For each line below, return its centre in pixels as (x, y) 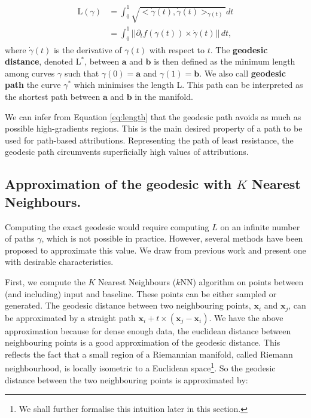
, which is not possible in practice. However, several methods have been (172, 238)
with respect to (177, 49)
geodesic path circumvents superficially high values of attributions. (127, 152)
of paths (20, 238)
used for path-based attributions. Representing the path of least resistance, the (149, 140)
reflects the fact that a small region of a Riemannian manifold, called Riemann (149, 354)
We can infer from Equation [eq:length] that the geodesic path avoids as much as (153, 116)
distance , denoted (39, 61)
